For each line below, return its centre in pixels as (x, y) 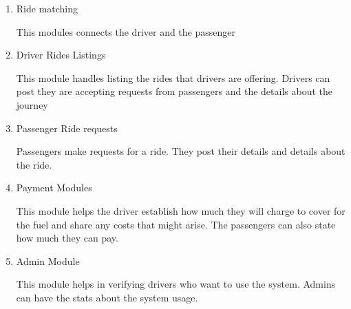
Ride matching (47, 8)
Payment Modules (54, 188)
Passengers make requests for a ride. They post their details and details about (181, 151)
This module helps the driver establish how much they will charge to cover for (181, 210)
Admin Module (48, 260)
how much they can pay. (67, 238)
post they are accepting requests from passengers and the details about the (174, 91)
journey (32, 104)
